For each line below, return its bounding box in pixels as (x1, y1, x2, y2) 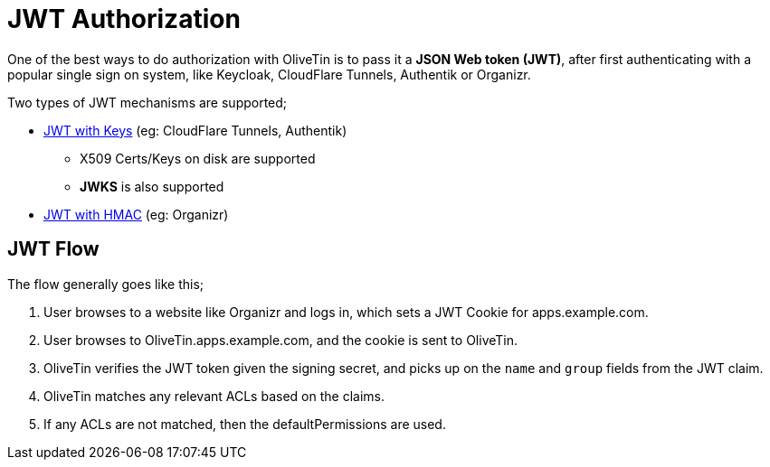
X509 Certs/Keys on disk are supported (80, 150, 316, 166)
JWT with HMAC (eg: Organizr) (43, 206, 229, 222)
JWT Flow (7, 238, 100, 261)
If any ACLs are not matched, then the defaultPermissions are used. (43, 416, 446, 432)
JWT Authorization (7, 4, 241, 34)
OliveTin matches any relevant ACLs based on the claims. (43, 388, 385, 404)
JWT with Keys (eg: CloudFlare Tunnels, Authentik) (43, 122, 347, 138)
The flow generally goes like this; (7, 276, 204, 292)
